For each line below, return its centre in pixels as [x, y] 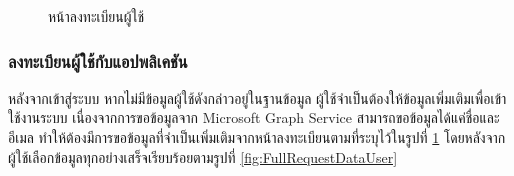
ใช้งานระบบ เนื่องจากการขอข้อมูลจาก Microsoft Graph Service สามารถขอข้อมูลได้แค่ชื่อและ [254, 117]
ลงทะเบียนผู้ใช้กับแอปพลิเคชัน [98, 60]
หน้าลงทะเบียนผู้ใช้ [96, 16]
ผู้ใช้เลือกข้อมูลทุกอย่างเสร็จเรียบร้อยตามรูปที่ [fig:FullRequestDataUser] [203, 156]
